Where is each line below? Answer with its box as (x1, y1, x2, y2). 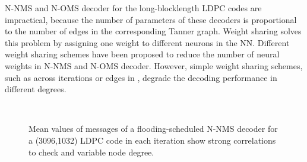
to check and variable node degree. (29, 145, 154, 158)
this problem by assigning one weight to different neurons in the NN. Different (5, 36, 290, 48)
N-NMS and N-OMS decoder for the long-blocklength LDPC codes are (5, 2, 262, 14)
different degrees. (5, 83, 67, 95)
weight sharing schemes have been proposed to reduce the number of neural (5, 48, 280, 60)
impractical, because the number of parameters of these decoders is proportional (5, 13, 297, 25)
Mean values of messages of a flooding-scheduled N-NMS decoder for (29, 122, 278, 135)
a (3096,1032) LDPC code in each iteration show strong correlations (29, 134, 276, 146)
